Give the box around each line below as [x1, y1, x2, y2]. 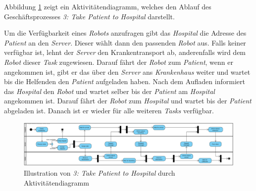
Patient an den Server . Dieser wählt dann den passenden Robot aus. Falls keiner [4, 37, 246, 48]
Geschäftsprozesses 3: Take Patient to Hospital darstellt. [4, 11, 175, 21]
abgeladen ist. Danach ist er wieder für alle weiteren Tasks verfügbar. [4, 105, 214, 115]
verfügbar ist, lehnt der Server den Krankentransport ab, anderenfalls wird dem [4, 47, 246, 57]
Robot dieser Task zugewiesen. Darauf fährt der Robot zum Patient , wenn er [4, 56, 233, 67]
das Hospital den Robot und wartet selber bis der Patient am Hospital [4, 86, 215, 96]
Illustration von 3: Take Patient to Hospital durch [24, 167, 175, 178]
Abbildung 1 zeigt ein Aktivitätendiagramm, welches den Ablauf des [4, 1, 211, 11]
